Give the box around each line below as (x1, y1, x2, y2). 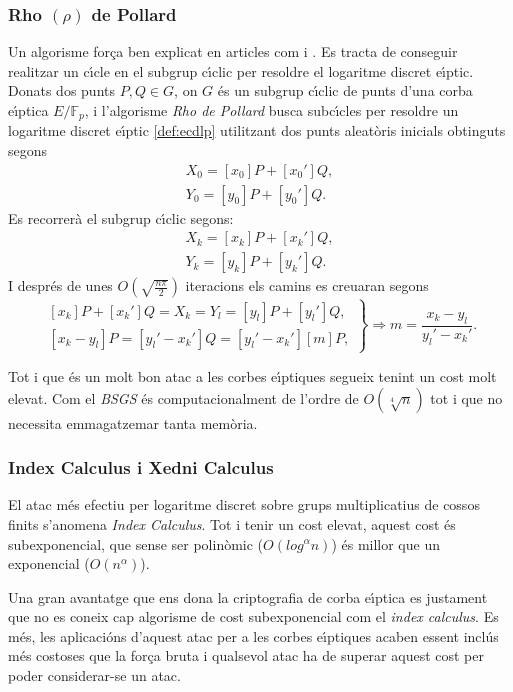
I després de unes (8, 275, 113, 296)
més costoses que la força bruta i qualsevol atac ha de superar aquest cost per (8, 645, 484, 666)
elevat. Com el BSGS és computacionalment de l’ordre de (8, 387, 359, 408)
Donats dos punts (8, 80, 115, 101)
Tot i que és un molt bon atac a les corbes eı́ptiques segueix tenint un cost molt (8, 365, 497, 386)
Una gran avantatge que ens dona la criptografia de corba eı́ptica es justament (8, 586, 488, 607)
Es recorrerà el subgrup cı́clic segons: (8, 207, 234, 228)
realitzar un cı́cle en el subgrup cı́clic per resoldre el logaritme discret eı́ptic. (8, 60, 474, 81)
